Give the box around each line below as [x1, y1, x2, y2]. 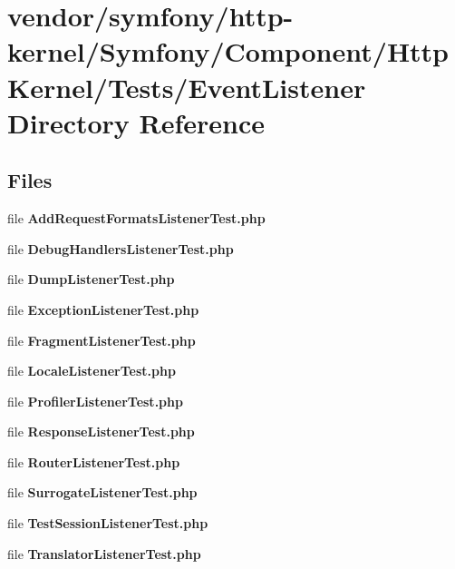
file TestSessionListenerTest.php [7, 514, 208, 533]
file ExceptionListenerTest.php [7, 299, 199, 319]
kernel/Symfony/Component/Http [7, 33, 450, 70]
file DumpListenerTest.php [7, 270, 175, 289]
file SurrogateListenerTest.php [7, 483, 198, 502]
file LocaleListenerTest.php [7, 361, 176, 380]
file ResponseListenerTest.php [7, 422, 195, 441]
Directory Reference [7, 103, 266, 141]
